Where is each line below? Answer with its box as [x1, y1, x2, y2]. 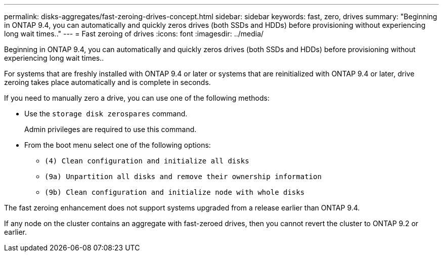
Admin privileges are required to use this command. [24, 125, 197, 134]
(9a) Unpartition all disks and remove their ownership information [45, 173, 322, 181]
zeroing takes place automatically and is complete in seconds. [4, 78, 211, 87]
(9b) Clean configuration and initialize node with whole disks [45, 188, 305, 196]
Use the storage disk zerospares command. [24, 109, 188, 118]
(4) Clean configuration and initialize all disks [45, 157, 249, 165]
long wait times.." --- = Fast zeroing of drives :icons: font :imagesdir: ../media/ [4, 29, 264, 38]
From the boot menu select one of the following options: [24, 141, 211, 149]
